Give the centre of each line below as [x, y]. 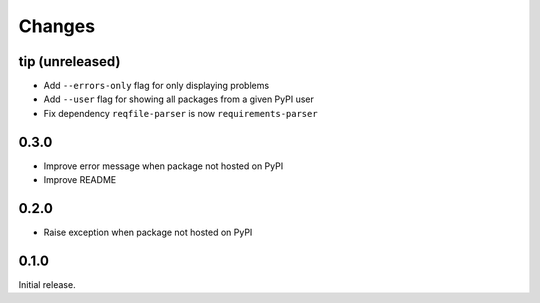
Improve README [80, 180]
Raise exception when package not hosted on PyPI [148, 232]
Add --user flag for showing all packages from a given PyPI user [178, 99]
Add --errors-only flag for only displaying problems [156, 86]
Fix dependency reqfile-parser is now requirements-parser [181, 113]
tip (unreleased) [69, 61]
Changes [56, 26]
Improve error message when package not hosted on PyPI [163, 166]
